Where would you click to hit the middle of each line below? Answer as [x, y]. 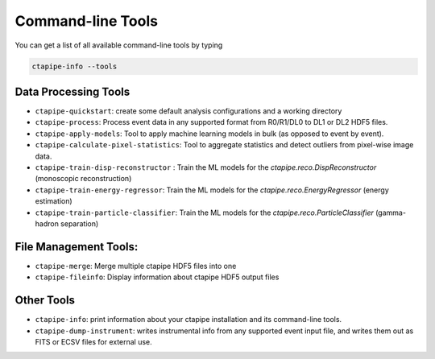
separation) [80, 223]
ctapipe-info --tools [75, 66]
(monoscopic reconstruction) [83, 179]
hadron [47, 223]
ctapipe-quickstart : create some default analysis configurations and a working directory [188, 111]
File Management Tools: [77, 247]
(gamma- [391, 213]
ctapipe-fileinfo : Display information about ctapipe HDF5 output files [157, 277]
